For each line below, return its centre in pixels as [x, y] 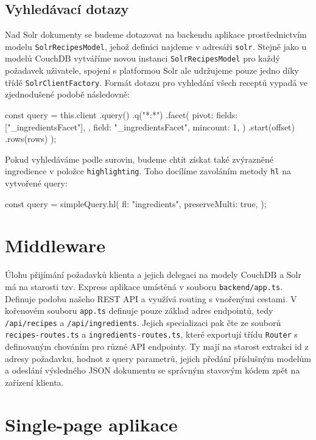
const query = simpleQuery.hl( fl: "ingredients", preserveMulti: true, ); [136, 203]
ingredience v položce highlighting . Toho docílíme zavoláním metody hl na [148, 171]
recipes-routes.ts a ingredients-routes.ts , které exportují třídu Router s [151, 334]
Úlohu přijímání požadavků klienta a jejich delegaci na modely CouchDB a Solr [153, 275]
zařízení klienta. [34, 382]
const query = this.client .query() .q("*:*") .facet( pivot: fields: [121, 114]
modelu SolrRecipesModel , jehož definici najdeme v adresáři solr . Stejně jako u [156, 46]
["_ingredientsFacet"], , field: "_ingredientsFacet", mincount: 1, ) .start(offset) [150, 126]
